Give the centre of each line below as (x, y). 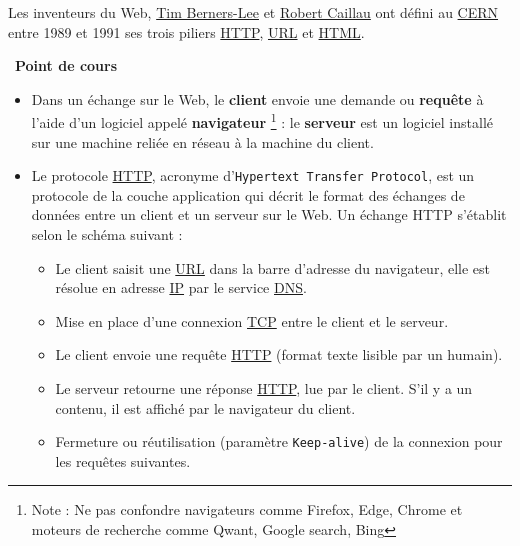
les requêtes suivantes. (123, 460)
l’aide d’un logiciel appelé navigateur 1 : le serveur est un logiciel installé (262, 121)
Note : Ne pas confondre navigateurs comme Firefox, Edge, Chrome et (247, 509)
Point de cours (66, 65)
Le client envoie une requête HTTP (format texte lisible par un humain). (279, 354)
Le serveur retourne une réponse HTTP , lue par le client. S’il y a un (264, 388)
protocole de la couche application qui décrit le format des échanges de (248, 194)
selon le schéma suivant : (107, 234)
